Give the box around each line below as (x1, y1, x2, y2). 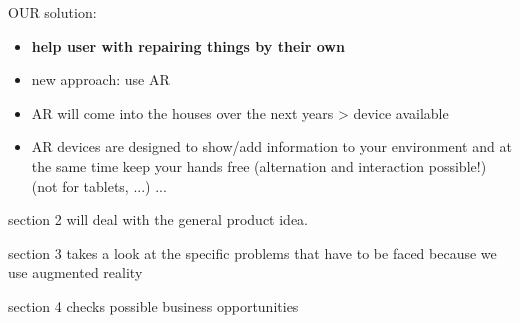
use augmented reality (8, 262, 143, 283)
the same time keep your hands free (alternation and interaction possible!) (31, 155, 487, 176)
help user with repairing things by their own (31, 35, 345, 56)
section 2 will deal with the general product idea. (8, 209, 308, 230)
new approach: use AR (31, 69, 170, 90)
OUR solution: (8, 2, 97, 22)
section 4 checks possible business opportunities (8, 295, 299, 316)
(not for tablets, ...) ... (31, 175, 167, 196)
